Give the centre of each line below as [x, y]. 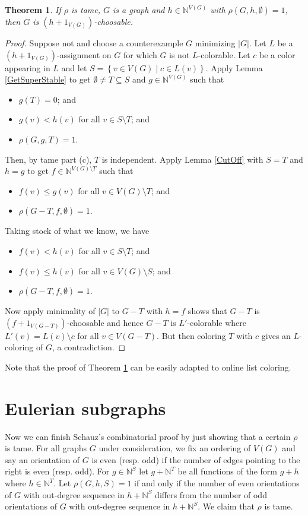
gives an [276, 335]
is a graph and [139, 10]
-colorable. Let [224, 54]
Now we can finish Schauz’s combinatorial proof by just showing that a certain [148, 436]
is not [180, 54]
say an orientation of [42, 459]
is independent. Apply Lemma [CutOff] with [182, 159]
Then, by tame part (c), [48, 159]
